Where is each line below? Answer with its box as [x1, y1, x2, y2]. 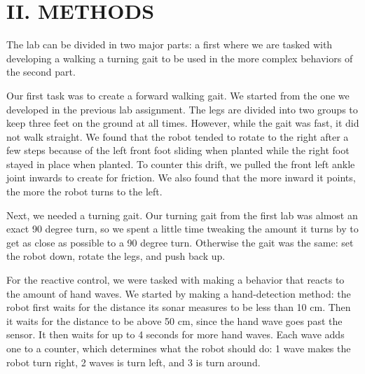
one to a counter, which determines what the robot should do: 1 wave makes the [6, 341, 351, 355]
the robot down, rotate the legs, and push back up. [6, 249, 226, 263]
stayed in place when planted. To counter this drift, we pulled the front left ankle [6, 156, 355, 171]
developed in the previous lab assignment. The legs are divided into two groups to [6, 102, 358, 116]
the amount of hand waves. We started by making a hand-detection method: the [6, 286, 351, 300]
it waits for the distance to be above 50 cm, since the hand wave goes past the [6, 313, 343, 328]
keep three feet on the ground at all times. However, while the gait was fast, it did [6, 116, 359, 130]
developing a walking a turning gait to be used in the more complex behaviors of [6, 50, 353, 65]
